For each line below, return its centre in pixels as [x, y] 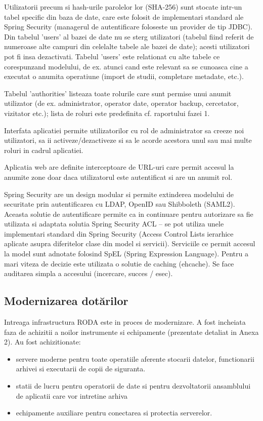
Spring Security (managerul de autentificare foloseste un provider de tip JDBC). [128, 27]
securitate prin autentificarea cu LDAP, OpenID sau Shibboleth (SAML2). [120, 204]
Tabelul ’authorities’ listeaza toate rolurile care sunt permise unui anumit [118, 93]
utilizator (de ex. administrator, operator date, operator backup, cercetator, [121, 103]
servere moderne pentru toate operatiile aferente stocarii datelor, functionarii [135, 358]
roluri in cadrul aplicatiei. [44, 150]
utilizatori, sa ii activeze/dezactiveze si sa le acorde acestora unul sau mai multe [128, 140]
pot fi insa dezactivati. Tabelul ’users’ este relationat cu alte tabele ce [112, 56]
